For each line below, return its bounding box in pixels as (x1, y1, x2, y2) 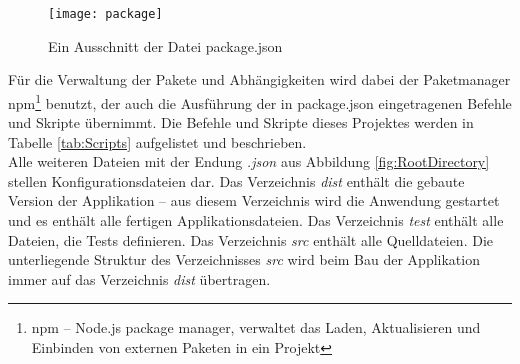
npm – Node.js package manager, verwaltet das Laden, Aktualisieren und (31, 317, 481, 338)
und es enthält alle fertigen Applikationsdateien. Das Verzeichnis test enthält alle (8, 210, 504, 231)
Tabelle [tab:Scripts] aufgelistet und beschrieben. (8, 131, 307, 152)
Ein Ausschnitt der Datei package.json (48, 35, 283, 56)
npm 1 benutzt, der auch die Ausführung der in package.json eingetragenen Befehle (8, 89, 512, 113)
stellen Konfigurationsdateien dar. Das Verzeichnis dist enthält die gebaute (8, 170, 465, 191)
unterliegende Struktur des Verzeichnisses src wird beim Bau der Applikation (8, 249, 480, 270)
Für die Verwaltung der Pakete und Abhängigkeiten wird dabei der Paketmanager (8, 69, 511, 90)
